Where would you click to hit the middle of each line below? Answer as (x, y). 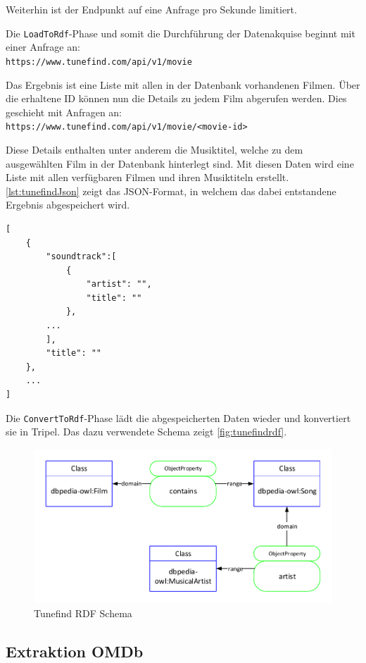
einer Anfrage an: (43, 47)
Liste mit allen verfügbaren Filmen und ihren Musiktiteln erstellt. (147, 177)
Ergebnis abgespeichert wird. (68, 205)
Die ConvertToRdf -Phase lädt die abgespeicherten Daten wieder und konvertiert (178, 417)
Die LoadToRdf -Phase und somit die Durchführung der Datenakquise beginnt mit (181, 33)
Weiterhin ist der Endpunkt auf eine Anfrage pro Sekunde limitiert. (151, 9)
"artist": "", (119, 284)
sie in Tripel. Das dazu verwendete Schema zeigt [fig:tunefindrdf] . (146, 432)
